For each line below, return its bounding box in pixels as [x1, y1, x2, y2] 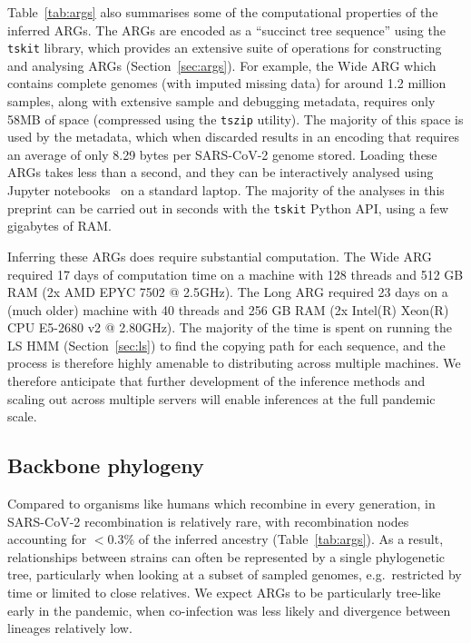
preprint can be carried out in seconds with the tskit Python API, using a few [7, 198, 449, 217]
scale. [7, 407, 37, 426]
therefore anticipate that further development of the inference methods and [7, 371, 426, 391]
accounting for [7, 529, 87, 549]
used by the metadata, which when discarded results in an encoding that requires [7, 127, 459, 146]
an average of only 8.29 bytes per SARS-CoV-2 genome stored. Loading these [7, 144, 437, 163]
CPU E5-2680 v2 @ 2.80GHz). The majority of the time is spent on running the [7, 318, 452, 337]
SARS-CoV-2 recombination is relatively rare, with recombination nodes [7, 511, 409, 530]
